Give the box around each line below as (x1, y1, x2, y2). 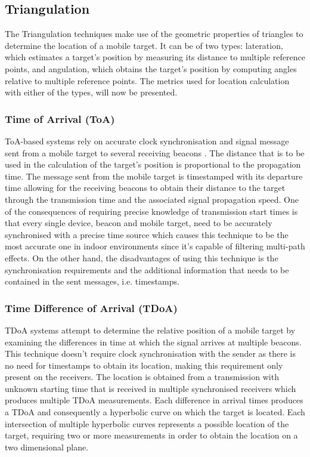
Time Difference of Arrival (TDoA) (5, 300, 178, 315)
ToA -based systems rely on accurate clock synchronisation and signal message (5, 134, 289, 147)
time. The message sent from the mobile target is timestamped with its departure (5, 169, 303, 182)
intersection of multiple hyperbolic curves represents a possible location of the (5, 417, 289, 430)
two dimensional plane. (5, 440, 89, 453)
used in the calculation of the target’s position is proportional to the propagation (5, 158, 301, 171)
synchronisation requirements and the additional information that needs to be (5, 263, 289, 276)
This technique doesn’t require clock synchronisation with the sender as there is (5, 347, 296, 360)
